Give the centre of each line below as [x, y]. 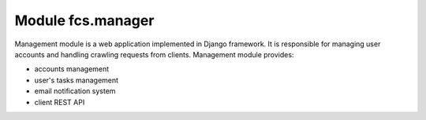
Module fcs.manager [84, 20]
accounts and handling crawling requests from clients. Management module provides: [154, 54]
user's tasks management [76, 80]
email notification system [75, 91]
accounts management [72, 69]
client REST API [60, 102]
